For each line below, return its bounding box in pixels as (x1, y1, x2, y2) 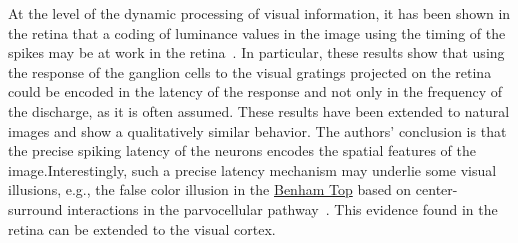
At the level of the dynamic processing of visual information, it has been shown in (8, 3, 511, 23)
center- (415, 179, 458, 200)
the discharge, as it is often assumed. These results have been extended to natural (8, 100, 510, 121)
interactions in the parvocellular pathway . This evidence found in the (67, 198, 498, 219)
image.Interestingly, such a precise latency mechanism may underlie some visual (8, 159, 497, 180)
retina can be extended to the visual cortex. (8, 218, 276, 239)
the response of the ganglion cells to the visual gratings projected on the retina (8, 61, 492, 82)
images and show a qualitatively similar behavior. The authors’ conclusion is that (8, 120, 507, 141)
